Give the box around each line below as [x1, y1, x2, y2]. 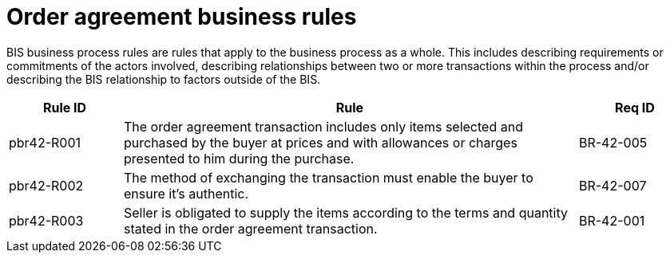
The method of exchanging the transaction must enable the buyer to [123, 169, 533, 186]
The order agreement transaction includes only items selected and [123, 118, 523, 135]
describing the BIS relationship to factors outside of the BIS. [6, 72, 321, 86]
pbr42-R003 [9, 212, 84, 229]
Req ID [615, 99, 655, 116]
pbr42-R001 [9, 134, 81, 151]
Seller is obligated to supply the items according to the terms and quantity [123, 204, 568, 221]
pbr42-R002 [9, 177, 84, 194]
